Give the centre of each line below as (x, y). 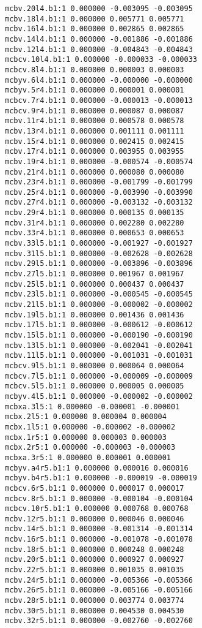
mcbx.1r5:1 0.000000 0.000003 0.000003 (86, 437)
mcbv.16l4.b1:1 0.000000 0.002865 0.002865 (95, 29)
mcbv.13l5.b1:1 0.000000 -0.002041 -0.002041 (99, 345)
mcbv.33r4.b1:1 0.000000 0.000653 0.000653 (95, 233)
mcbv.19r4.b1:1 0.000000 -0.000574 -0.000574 (99, 161)
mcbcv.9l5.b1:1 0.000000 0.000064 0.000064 (95, 365)
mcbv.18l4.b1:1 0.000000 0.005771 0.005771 (95, 19)
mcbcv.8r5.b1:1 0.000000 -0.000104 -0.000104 (99, 498)
